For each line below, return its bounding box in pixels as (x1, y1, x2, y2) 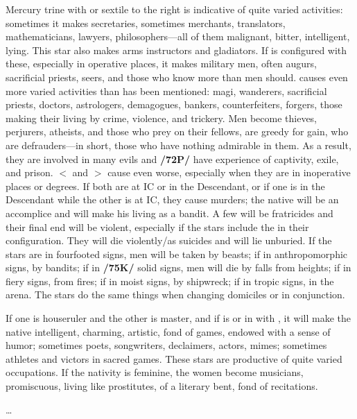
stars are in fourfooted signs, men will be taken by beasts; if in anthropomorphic (6, 246, 348, 261)
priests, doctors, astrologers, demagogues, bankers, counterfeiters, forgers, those (6, 97, 342, 112)
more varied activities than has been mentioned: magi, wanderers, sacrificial (6, 83, 327, 98)
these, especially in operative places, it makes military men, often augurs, (6, 56, 317, 71)
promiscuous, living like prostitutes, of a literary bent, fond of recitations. (6, 379, 318, 393)
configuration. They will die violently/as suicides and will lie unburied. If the (6, 233, 332, 248)
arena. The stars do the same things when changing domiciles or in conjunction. (6, 287, 345, 302)
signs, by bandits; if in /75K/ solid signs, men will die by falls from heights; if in (6, 260, 351, 275)
